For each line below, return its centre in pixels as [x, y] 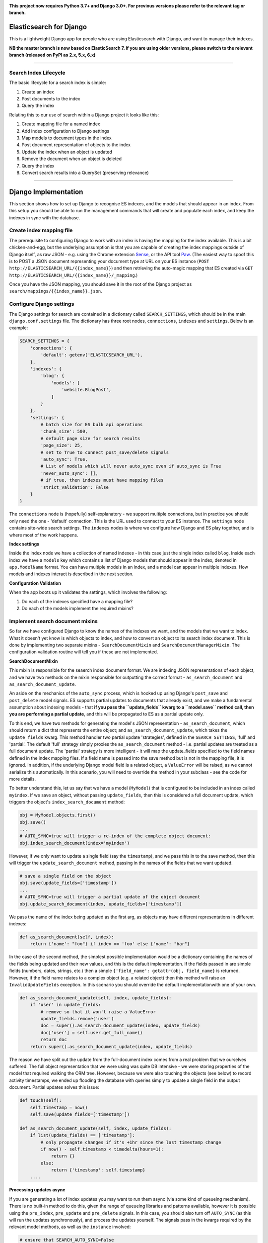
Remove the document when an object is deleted [71, 159]
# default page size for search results [90, 438]
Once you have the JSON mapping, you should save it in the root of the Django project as [100, 284]
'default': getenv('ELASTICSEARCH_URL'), [92, 355]
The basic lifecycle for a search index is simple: [58, 83]
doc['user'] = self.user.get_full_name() [92, 1032]
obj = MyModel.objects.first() [58, 815]
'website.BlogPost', [86, 390]
